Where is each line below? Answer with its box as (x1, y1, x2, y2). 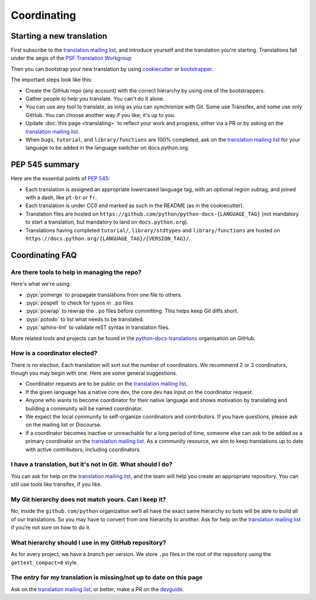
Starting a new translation (11, 31, 108, 41)
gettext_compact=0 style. (11, 559, 78, 566)
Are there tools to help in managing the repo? (11, 268, 142, 276)
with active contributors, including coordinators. (25, 445, 142, 453)
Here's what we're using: (11, 280, 71, 287)
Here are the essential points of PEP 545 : (11, 175, 111, 182)
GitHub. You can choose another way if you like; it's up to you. (25, 111, 176, 118)
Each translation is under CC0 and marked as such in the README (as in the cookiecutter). (25, 202, 244, 209)
